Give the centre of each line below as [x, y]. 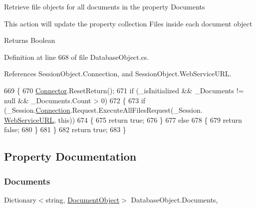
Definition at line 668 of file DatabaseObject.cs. [77, 57]
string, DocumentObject [83, 199]
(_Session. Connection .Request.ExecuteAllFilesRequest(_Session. [103, 110]
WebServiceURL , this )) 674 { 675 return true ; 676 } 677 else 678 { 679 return [123, 119]
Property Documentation [70, 156]
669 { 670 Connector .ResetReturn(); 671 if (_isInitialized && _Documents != [124, 90]
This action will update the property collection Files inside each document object [128, 23]
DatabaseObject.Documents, [174, 199]
